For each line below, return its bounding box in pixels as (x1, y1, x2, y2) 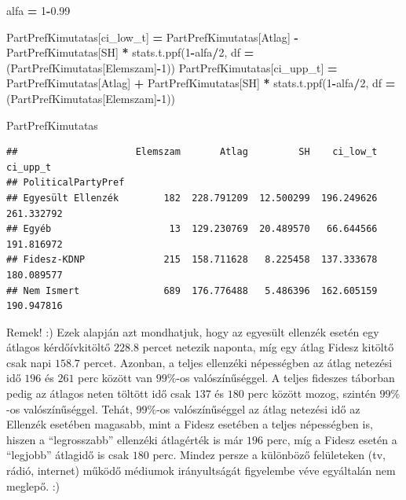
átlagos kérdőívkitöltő (6, 339, 111, 355)
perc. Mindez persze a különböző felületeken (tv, (152, 447, 386, 463)
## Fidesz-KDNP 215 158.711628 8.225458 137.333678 (6, 254, 378, 266)
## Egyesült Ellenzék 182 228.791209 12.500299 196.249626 (6, 192, 378, 204)
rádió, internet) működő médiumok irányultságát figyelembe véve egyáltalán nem (6, 462, 396, 479)
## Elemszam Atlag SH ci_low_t (6, 146, 378, 158)
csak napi (6, 354, 52, 370)
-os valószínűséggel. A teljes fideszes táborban (176, 369, 395, 386)
